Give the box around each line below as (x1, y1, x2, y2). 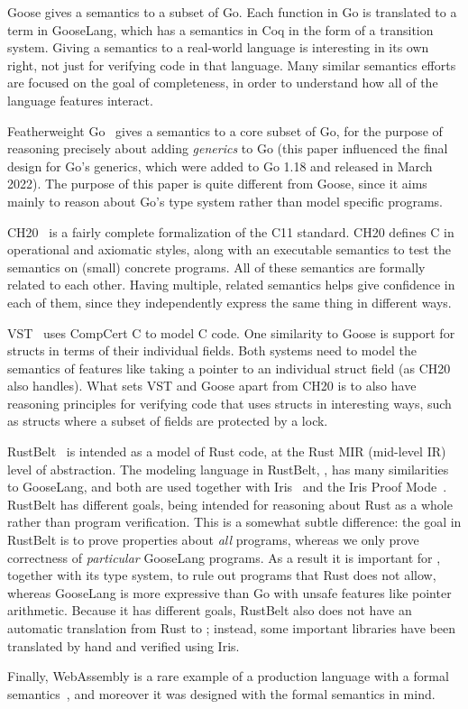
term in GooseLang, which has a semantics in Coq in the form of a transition (7, 20, 434, 39)
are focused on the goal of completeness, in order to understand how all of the (7, 73, 438, 92)
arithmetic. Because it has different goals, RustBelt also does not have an (7, 601, 412, 620)
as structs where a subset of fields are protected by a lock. (7, 411, 328, 430)
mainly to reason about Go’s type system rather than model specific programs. (7, 191, 443, 210)
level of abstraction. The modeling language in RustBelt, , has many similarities (7, 459, 449, 478)
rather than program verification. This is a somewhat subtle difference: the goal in (7, 512, 462, 531)
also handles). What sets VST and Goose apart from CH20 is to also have (7, 376, 417, 395)
